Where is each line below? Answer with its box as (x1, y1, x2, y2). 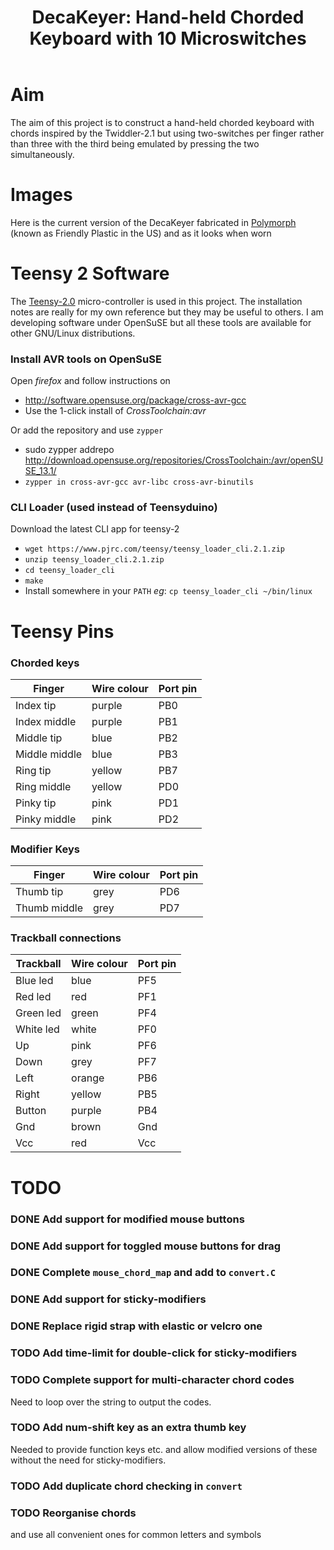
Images (10, 184, 73, 206)
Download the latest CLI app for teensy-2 (10, 523, 180, 535)
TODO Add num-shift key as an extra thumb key (10, 1421, 247, 1435)
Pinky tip (15, 796, 57, 810)
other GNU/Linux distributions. (10, 327, 136, 339)
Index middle (15, 714, 77, 728)
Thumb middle (15, 901, 84, 915)
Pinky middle (15, 812, 77, 826)
